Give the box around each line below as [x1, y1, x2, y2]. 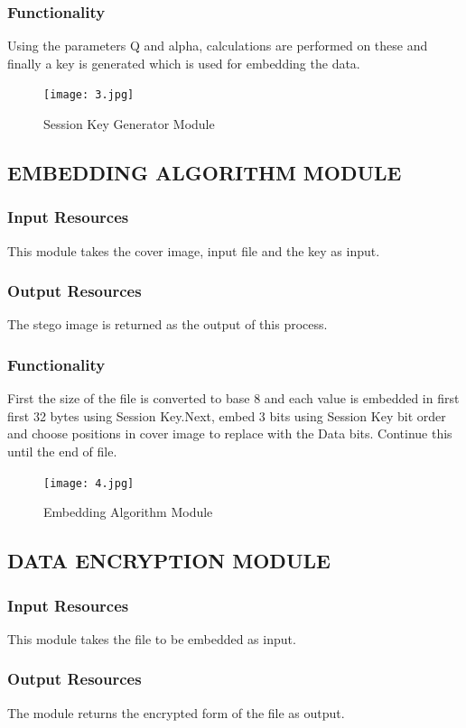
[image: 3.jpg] [43, 88, 135, 102]
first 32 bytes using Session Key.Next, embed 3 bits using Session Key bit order [7, 406, 446, 425]
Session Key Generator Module [43, 115, 215, 134]
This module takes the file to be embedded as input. [7, 629, 296, 648]
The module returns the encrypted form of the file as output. [7, 703, 345, 722]
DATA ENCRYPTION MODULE [7, 547, 331, 575]
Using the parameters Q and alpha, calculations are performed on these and [7, 36, 428, 55]
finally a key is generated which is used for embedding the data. [7, 53, 360, 72]
